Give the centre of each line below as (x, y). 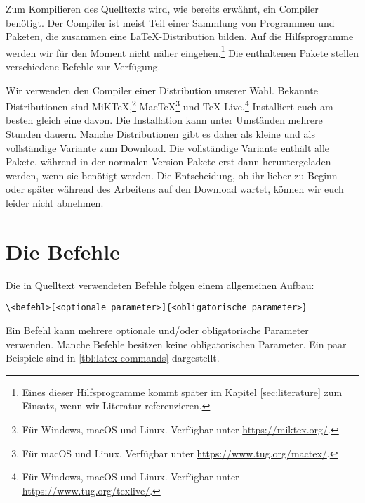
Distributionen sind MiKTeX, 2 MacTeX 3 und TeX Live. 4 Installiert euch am (170, 105)
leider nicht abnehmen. (55, 203)
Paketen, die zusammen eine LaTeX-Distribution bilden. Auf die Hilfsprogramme (180, 36)
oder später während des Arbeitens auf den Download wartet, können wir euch (175, 189)
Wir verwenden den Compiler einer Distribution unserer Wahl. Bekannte (162, 90)
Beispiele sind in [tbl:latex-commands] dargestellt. (113, 358)
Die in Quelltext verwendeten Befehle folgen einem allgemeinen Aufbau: (160, 285)
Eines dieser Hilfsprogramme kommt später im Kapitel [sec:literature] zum (182, 391)
